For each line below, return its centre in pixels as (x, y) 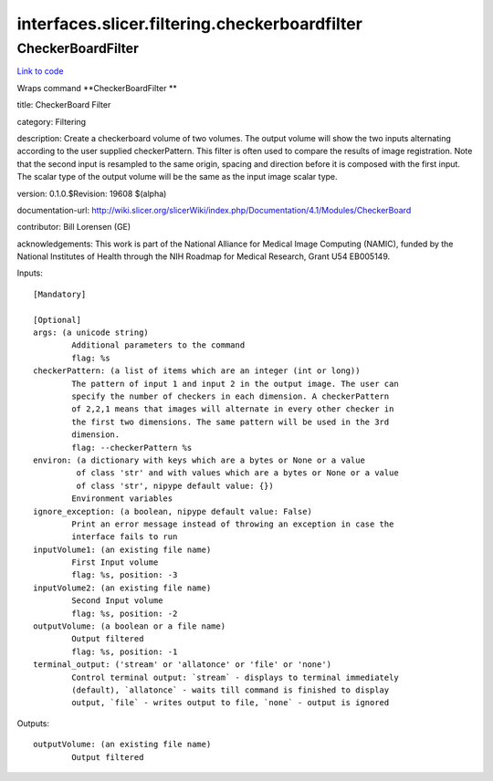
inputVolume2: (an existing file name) (122, 588)
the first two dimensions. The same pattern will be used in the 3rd (231, 422)
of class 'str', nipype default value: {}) (175, 485)
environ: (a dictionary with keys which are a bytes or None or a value (199, 460)
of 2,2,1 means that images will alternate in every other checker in (233, 409)
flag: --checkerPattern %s (132, 448)
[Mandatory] (60, 294)
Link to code (40, 71)
